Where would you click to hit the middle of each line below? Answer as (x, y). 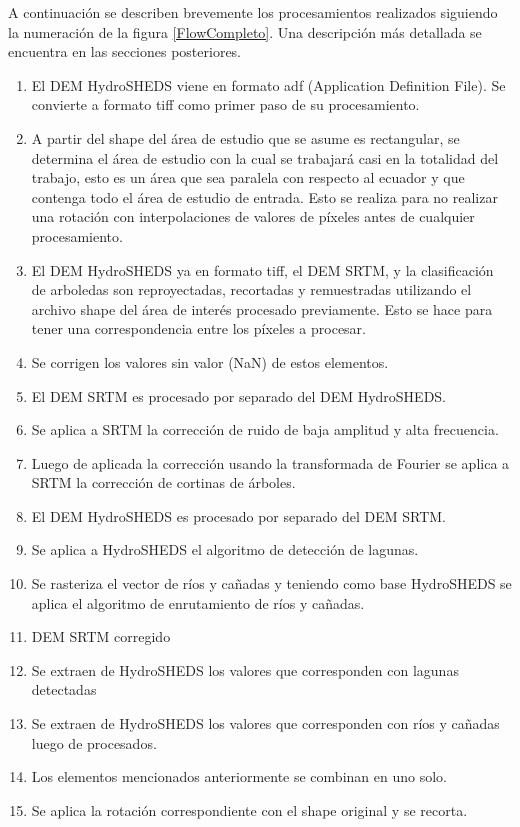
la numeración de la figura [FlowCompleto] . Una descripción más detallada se (245, 31)
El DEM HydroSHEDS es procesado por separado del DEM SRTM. (239, 515)
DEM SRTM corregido (101, 636)
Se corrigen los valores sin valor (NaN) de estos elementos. (210, 361)
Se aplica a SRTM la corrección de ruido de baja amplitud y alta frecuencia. (265, 429)
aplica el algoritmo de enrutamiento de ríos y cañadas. (198, 602)
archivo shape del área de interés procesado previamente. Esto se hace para (262, 308)
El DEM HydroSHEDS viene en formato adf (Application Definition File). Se (268, 84)
